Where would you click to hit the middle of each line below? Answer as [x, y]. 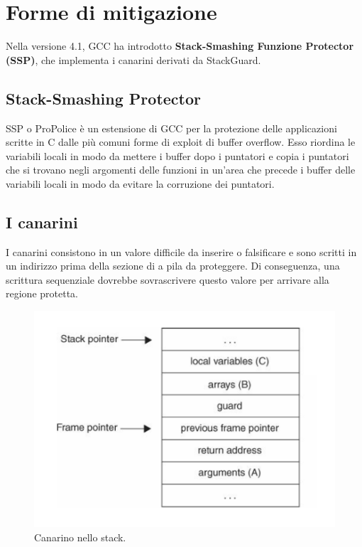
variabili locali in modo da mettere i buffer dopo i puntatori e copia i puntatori [177, 155]
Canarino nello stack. [80, 537]
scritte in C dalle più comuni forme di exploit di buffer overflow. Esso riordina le [181, 142]
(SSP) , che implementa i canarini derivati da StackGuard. [133, 59]
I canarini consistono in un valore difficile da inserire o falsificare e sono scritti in [181, 251]
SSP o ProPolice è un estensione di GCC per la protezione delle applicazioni [171, 128]
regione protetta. [42, 293]
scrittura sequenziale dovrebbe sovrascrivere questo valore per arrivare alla [168, 279]
